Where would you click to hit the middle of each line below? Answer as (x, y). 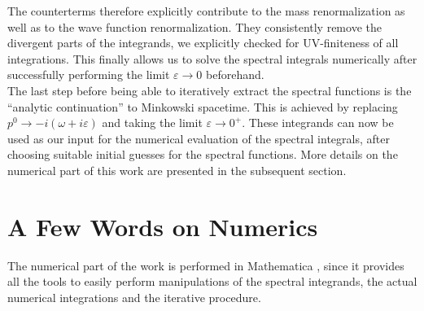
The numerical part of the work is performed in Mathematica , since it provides (206, 265)
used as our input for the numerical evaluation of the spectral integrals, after (199, 138)
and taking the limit (152, 123)
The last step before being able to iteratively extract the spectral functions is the (210, 90)
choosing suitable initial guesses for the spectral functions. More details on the (203, 154)
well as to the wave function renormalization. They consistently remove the (195, 26)
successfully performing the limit (89, 74)
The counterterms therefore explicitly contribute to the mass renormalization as (206, 11)
